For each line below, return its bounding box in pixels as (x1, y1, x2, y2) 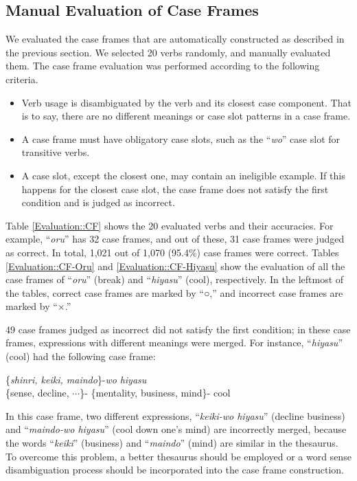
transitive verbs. (21, 145, 90, 159)
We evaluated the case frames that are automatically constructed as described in (5, 32, 345, 46)
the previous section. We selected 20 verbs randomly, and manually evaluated (5, 45, 331, 59)
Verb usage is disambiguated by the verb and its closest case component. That (21, 95, 352, 109)
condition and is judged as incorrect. (21, 195, 175, 210)
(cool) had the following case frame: (5, 349, 156, 363)
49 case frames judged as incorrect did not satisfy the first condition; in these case (5, 322, 351, 336)
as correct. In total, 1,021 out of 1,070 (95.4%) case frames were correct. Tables (5, 245, 339, 259)
